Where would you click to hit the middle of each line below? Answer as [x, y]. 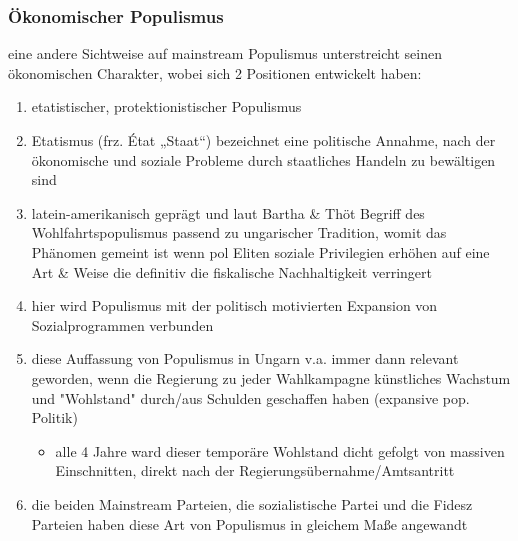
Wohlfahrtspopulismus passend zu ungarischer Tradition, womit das [239, 232]
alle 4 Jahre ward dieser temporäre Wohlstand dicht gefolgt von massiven [280, 450]
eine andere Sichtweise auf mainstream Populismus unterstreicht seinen [225, 53]
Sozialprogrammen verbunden [122, 324]
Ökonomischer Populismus [116, 15]
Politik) [54, 417]
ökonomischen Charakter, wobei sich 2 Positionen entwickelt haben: [215, 72]
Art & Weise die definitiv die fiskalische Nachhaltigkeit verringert [231, 271]
